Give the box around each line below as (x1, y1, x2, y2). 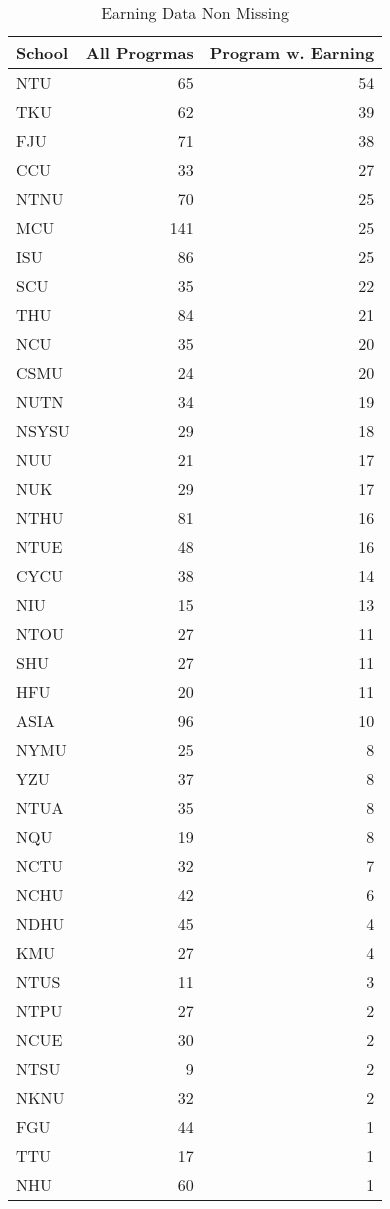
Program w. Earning (209, 41, 375, 64)
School (16, 41, 69, 64)
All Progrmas (85, 41, 194, 64)
